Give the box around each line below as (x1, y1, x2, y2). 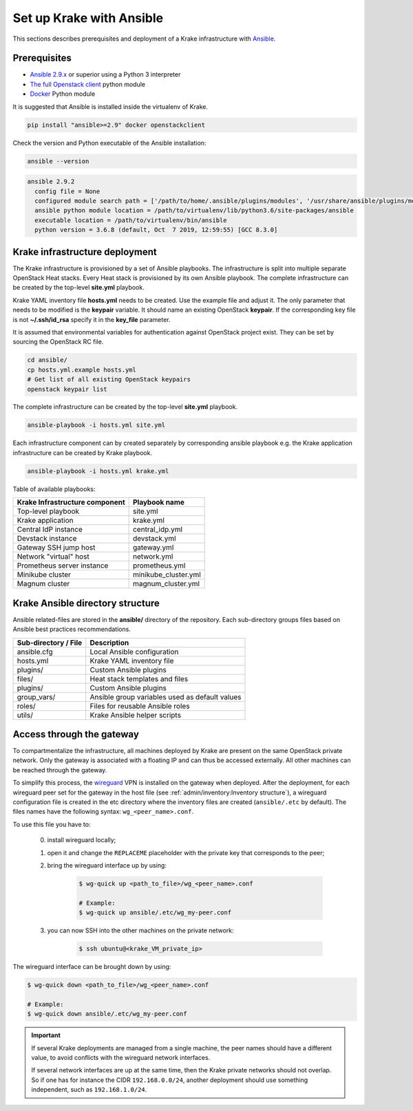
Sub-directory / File (17, 638, 83, 648)
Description (89, 638, 129, 648)
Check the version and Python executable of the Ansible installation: (12, 139, 206, 147)
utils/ (17, 710, 34, 720)
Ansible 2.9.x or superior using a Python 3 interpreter (30, 70, 181, 79)
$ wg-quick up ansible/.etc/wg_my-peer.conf (78, 909, 232, 917)
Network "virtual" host (17, 552, 89, 561)
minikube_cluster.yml (132, 570, 201, 579)
